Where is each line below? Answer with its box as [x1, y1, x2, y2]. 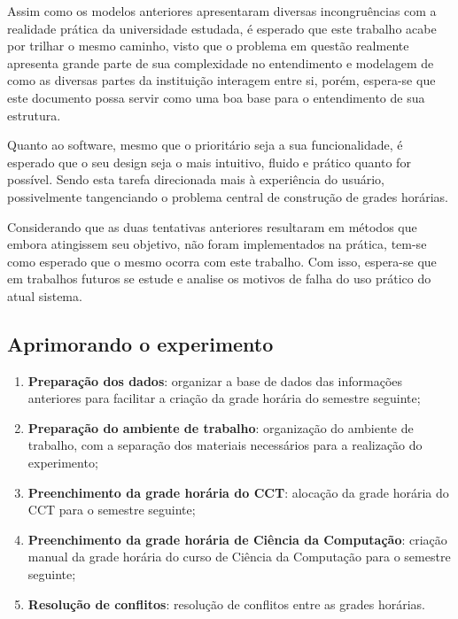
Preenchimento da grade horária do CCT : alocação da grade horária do [27, 483, 449, 501]
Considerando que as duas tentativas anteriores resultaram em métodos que [7, 217, 417, 236]
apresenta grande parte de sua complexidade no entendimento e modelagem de [7, 53, 434, 72]
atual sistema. [7, 286, 82, 305]
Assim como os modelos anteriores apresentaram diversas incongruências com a [7, 2, 437, 19]
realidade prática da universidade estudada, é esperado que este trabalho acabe [7, 19, 437, 37]
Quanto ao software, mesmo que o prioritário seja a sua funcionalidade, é [7, 135, 403, 154]
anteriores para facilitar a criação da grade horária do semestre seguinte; [27, 389, 421, 407]
